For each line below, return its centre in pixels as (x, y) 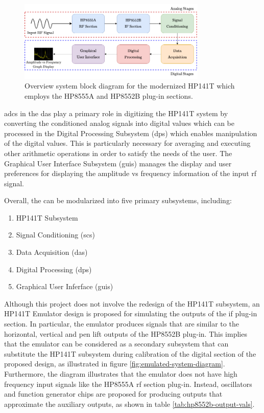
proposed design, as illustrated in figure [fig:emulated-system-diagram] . (115, 364)
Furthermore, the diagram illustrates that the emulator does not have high (121, 374)
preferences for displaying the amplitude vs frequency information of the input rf (130, 173)
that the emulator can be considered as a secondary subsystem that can (116, 344)
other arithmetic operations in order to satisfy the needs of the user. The (118, 153)
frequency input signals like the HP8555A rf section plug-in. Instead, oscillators (128, 384)
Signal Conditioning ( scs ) (55, 235)
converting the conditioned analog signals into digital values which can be (119, 123)
